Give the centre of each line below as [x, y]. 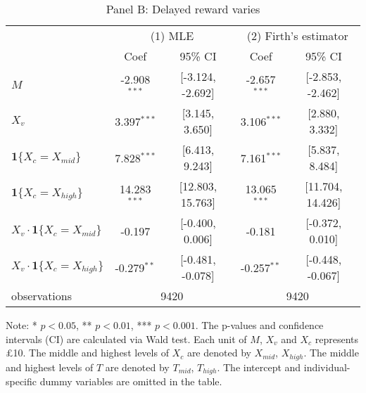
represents [337, 339]
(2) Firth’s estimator [297, 36]
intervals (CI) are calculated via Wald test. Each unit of [126, 339]
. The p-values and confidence [259, 325]
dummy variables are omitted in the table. [131, 381]
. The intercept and [259, 367]
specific [21, 381]
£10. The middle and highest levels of [87, 353]
